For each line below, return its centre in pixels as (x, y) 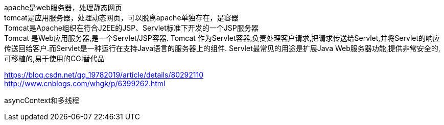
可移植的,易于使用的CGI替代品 (54, 58)
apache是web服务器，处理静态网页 (63, 7)
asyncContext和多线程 (42, 100)
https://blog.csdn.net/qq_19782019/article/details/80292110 (104, 75)
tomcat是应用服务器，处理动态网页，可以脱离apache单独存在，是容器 (121, 18)
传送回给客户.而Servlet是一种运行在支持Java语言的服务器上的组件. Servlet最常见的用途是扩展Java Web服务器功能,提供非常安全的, (222, 48)
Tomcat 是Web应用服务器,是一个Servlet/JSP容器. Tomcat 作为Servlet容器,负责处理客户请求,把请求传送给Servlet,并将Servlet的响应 (222, 38)
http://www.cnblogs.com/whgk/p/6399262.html (85, 83)
